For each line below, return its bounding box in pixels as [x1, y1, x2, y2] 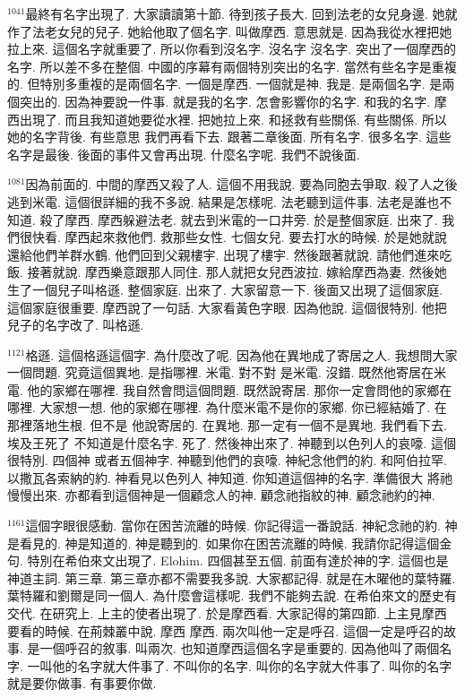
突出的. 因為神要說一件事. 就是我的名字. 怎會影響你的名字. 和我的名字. [19, 91, 431, 110]
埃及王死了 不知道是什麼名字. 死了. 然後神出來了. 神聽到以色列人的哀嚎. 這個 [7, 433, 456, 452]
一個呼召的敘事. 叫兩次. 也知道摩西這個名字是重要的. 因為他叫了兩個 [39, 639, 440, 658]
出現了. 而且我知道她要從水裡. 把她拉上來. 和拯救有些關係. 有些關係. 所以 [19, 109, 447, 128]
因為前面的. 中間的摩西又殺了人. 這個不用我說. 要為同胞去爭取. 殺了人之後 [25, 175, 458, 194]
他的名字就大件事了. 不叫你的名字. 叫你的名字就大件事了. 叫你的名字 [52, 656, 452, 675]
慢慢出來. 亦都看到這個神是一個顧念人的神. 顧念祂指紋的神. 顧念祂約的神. [7, 486, 435, 504]
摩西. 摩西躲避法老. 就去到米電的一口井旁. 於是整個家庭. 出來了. [65, 210, 438, 228]
